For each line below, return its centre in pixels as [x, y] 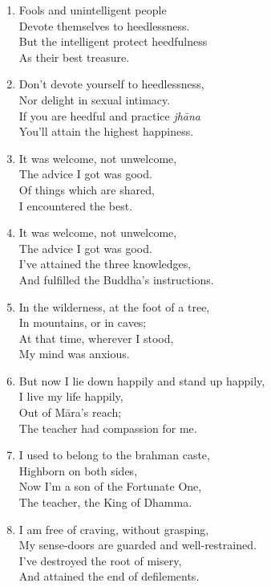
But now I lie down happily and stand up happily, [142, 380]
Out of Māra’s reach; [70, 412]
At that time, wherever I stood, [96, 338]
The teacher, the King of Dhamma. [105, 502]
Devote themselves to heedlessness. [104, 25]
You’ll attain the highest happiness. [106, 131]
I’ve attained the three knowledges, [105, 264]
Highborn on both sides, [78, 470]
